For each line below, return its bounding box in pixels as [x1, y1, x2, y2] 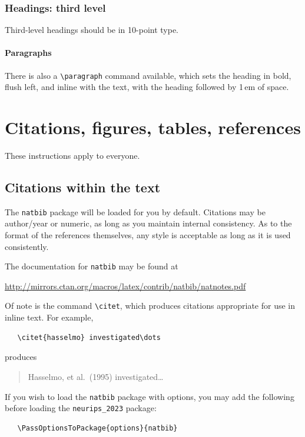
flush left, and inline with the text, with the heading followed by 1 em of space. [5, 81, 289, 93]
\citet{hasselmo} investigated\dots [17, 333, 161, 342]
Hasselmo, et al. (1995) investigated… [28, 370, 164, 382]
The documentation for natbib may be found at [5, 260, 178, 272]
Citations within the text [5, 178, 161, 196]
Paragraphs [5, 46, 52, 59]
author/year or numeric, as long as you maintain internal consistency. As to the [5, 217, 292, 229]
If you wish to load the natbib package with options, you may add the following [5, 390, 294, 402]
